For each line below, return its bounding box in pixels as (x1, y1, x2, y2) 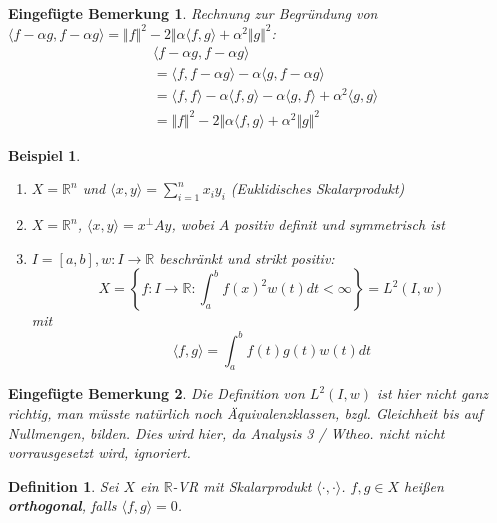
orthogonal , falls (8, 495, 117, 516)
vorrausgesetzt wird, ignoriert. (8, 442, 191, 463)
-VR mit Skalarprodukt (172, 475, 312, 496)
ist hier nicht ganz (376, 383, 489, 404)
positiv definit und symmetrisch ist (234, 214, 445, 235)
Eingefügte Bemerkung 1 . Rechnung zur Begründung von (8, 3, 378, 23)
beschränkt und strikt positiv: (159, 247, 335, 268)
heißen (404, 475, 444, 496)
